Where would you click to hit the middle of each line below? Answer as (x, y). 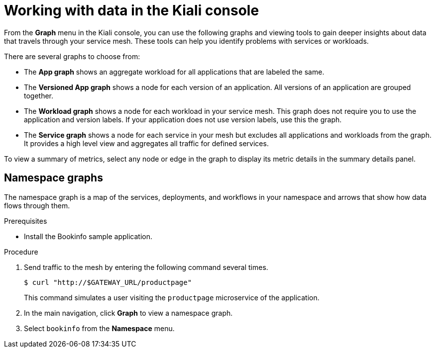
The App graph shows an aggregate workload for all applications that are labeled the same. (174, 72)
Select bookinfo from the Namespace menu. (99, 328)
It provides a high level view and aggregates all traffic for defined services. (146, 143)
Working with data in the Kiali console (132, 10)
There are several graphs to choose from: (72, 56)
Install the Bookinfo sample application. (88, 236)
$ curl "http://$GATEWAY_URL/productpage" (108, 282)
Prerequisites (26, 221)
